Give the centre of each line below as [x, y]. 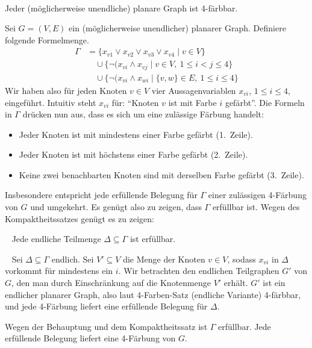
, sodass [242, 259]
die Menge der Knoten [164, 259]
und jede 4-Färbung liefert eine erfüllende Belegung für [106, 306]
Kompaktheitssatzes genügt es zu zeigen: [80, 218]
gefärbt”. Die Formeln [265, 102]
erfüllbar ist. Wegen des [256, 207]
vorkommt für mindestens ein [59, 271]
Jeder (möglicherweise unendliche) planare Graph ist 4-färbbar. [121, 8]
